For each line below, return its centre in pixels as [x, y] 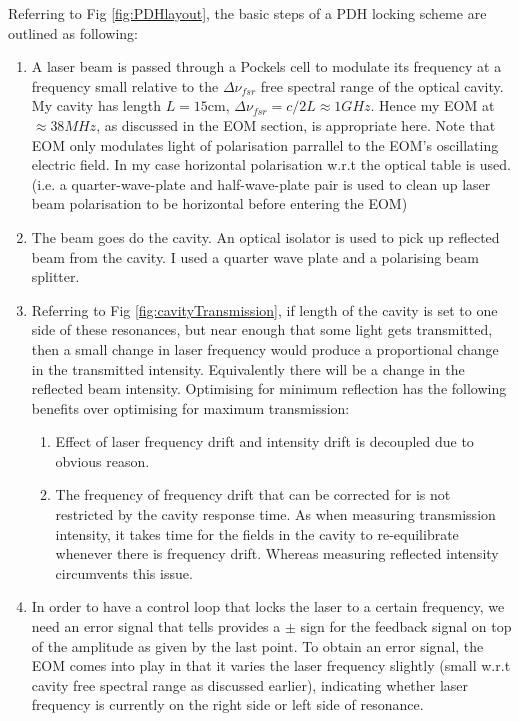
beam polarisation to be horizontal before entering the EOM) [219, 203]
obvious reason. [102, 460]
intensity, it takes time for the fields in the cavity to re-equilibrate [257, 533]
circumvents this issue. [124, 572]
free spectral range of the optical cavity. [382, 85]
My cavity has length [96, 105]
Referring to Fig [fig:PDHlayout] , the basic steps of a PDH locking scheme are [247, 13]
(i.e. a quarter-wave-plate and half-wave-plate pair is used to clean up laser [261, 183]
